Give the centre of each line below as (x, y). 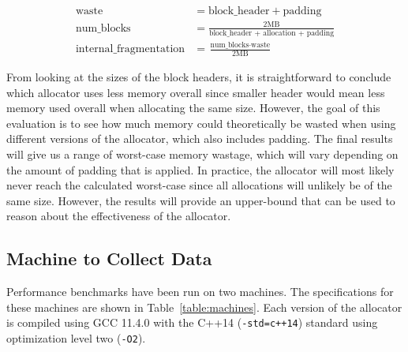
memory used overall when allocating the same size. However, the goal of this (193, 108)
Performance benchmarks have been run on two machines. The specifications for (200, 292)
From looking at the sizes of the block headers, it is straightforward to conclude (199, 77)
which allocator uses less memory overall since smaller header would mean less (196, 92)
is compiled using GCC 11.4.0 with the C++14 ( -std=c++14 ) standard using (192, 322)
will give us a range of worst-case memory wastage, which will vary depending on (202, 154)
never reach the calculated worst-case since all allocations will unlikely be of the (199, 185)
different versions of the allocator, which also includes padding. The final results (200, 139)
